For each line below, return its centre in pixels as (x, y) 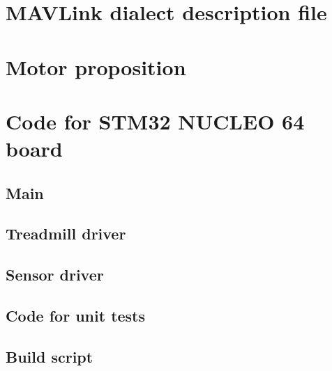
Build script (50, 356)
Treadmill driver (66, 234)
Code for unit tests (76, 316)
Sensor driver (55, 275)
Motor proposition (96, 66)
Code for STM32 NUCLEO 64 (155, 121)
